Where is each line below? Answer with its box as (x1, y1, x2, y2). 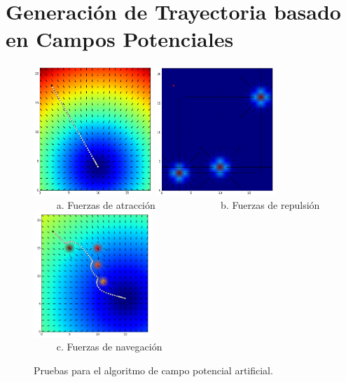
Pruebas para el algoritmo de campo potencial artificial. (34, 362, 273, 377)
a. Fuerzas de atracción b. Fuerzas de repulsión (56, 198, 320, 212)
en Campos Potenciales (6, 25, 234, 53)
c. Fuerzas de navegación (56, 339, 162, 354)
